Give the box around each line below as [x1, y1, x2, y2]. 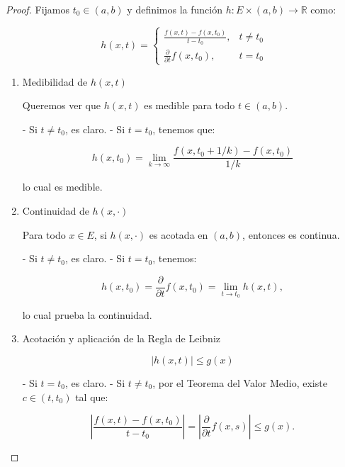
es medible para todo [144, 98, 235, 113]
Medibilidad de [22, 74, 88, 89]
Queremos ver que [22, 98, 101, 113]
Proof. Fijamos [6, 2, 70, 16]
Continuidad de [22, 203, 89, 218]
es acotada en [149, 227, 208, 242]
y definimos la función [127, 2, 223, 16]
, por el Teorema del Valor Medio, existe [152, 376, 327, 390]
